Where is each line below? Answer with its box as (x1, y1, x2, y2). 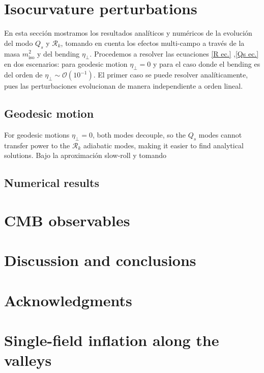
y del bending (37, 48, 80, 59)
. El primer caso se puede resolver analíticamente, (93, 69, 248, 80)
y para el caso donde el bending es (153, 59, 260, 69)
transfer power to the (4, 140, 70, 150)
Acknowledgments (4, 289, 132, 310)
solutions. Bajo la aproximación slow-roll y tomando (4, 150, 167, 161)
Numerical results (4, 175, 99, 191)
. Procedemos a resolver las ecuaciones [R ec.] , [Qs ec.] (90, 48, 259, 59)
